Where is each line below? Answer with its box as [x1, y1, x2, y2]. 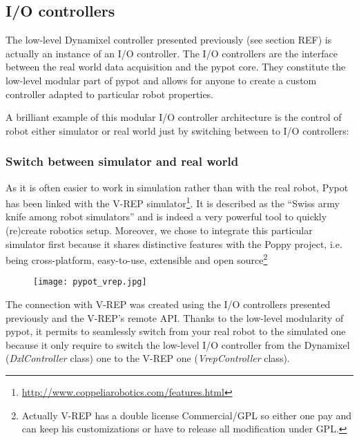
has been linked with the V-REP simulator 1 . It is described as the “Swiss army [6, 194, 340, 210]
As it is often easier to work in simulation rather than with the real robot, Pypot [6, 180, 349, 194]
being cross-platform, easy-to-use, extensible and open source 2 [6, 251, 268, 267]
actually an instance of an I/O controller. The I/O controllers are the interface [6, 46, 338, 60]
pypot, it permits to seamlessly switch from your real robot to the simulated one [6, 324, 346, 338]
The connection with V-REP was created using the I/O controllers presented [6, 297, 331, 312]
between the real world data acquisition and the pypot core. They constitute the [6, 59, 346, 74]
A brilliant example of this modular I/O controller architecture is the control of [6, 110, 342, 124]
